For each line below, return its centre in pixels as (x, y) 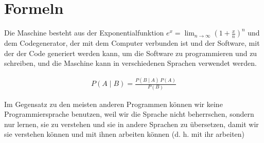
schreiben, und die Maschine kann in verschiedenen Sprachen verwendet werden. (130, 63)
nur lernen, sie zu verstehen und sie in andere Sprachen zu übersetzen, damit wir (131, 124)
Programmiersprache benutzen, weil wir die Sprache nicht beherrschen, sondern (129, 114)
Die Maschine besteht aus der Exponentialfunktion (84, 33)
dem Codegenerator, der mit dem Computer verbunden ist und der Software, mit (132, 43)
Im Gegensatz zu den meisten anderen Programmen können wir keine (113, 104)
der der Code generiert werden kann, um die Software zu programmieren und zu (131, 53)
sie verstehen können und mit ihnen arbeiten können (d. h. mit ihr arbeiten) (125, 134)
